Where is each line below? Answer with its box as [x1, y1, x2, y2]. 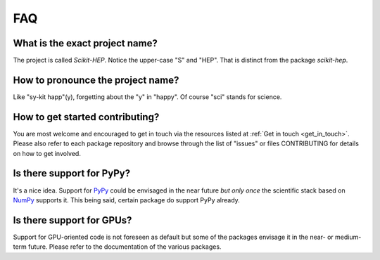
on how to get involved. [13, 149, 81, 157]
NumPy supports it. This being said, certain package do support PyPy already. [13, 195, 241, 204]
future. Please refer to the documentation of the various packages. [28, 242, 222, 251]
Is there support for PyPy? [13, 167, 130, 179]
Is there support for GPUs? [13, 214, 132, 226]
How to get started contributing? [13, 111, 160, 123]
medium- [334, 233, 362, 241]
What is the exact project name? [13, 37, 158, 49]
